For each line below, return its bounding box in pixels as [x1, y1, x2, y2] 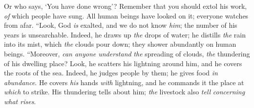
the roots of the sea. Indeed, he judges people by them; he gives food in [4, 68, 218, 78]
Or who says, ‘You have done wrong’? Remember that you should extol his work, [4, 1, 247, 11]
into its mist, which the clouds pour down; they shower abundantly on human [4, 39, 236, 49]
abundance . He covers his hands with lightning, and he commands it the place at [4, 77, 244, 87]
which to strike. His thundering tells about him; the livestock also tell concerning [4, 87, 245, 97]
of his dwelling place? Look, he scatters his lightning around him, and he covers [4, 58, 242, 68]
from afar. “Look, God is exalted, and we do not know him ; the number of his [4, 20, 237, 30]
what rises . [4, 96, 36, 106]
